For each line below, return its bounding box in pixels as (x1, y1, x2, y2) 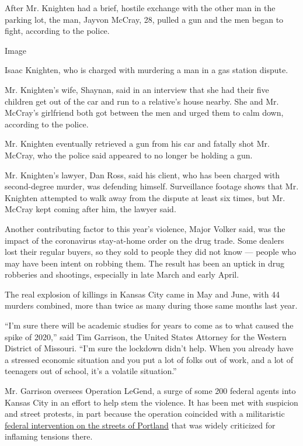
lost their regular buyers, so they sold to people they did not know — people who (5, 246, 297, 258)
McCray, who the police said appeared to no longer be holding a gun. (5, 148, 253, 161)
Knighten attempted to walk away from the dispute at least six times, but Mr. (5, 191, 285, 203)
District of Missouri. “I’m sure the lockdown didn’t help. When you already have (5, 342, 294, 354)
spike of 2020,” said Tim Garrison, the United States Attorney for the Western (5, 330, 287, 343)
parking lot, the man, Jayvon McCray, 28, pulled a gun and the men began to (5, 13, 284, 25)
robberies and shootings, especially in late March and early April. (5, 268, 239, 281)
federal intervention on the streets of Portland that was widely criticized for (5, 419, 276, 431)
